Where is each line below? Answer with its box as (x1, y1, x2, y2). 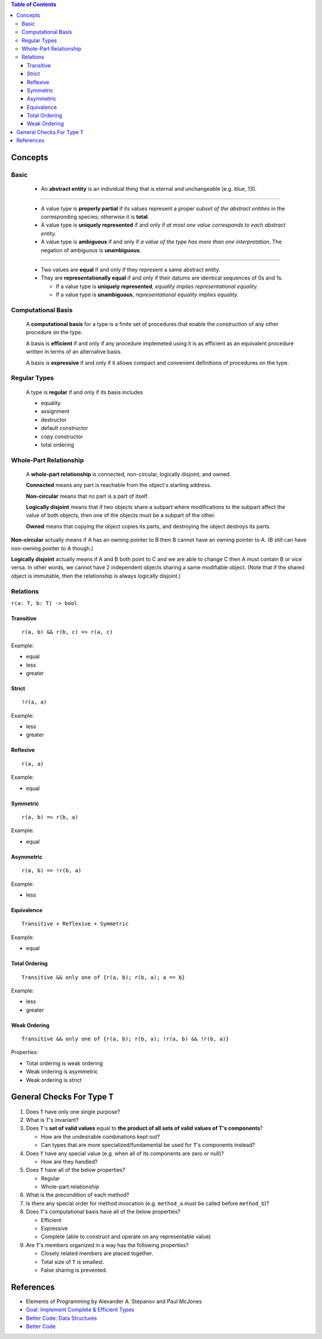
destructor (41, 416, 67, 423)
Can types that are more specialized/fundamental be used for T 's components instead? (41, 1142, 256, 1149)
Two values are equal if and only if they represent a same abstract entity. (41, 266, 221, 273)
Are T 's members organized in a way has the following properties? (26, 1241, 189, 1248)
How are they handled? (41, 1158, 98, 1165)
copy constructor (41, 433, 83, 440)
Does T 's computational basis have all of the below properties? (26, 1208, 181, 1216)
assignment (41, 408, 70, 415)
